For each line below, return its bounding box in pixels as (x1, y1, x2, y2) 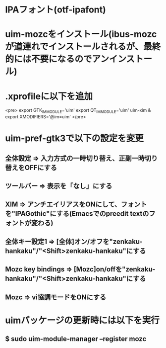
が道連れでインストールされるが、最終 (5, 41, 161, 52)
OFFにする (24, 163, 57, 172)
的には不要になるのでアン (5, 54, 109, 65)
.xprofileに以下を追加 (5, 90, 93, 102)
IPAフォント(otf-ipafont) (5, 4, 107, 15)
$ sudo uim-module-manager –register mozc (5, 335, 147, 343)
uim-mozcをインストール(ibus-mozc (5, 29, 157, 40)
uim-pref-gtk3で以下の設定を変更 (5, 133, 144, 144)
